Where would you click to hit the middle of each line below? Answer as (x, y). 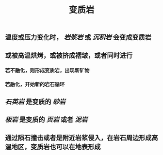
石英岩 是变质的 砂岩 (35, 101)
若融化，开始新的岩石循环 (35, 84)
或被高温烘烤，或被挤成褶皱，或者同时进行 (69, 55)
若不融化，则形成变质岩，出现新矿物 (47, 70)
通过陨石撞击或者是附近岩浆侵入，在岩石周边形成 (78, 138)
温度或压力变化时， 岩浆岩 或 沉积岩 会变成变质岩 (78, 38)
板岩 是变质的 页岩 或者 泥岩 (46, 120)
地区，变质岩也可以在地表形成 (56, 147)
